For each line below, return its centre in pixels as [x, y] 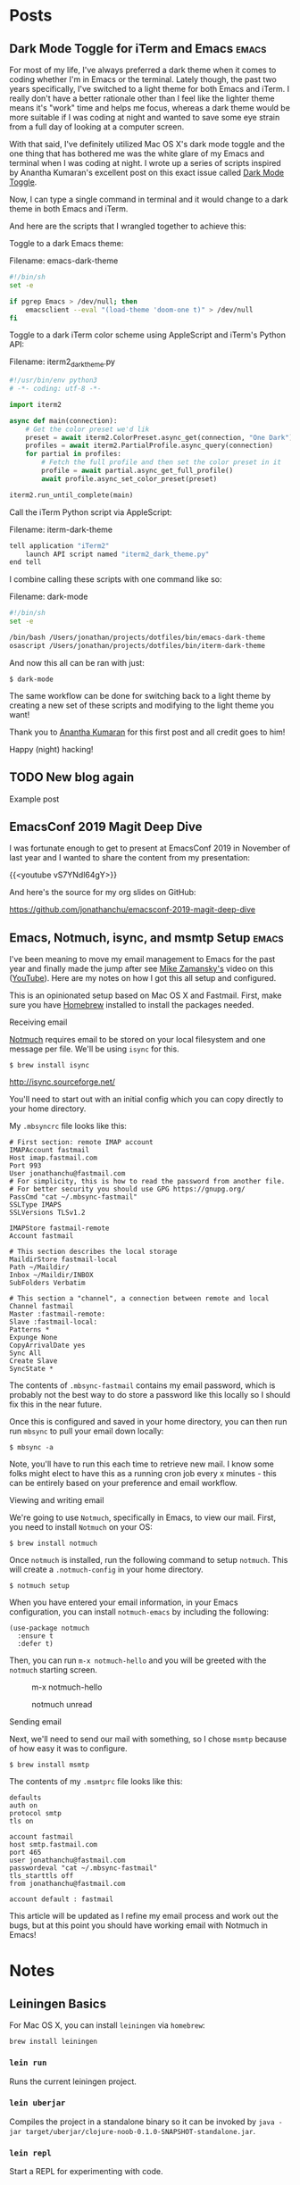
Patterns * [29, 1330]
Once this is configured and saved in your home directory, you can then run [148, 1422]
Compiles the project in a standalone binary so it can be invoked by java [142, 2122]
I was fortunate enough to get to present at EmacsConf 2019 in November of [150, 848]
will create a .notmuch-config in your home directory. [106, 1570]
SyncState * [31, 1369]
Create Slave [33, 1361]
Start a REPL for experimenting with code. [86, 2172]
